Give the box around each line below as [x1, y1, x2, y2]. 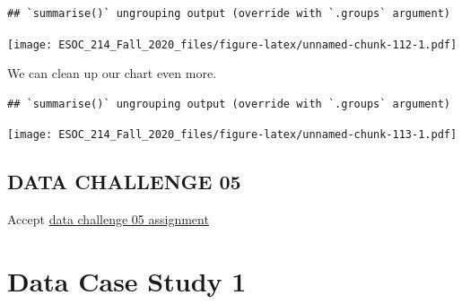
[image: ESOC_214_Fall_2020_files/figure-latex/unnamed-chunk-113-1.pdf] [7, 128, 458, 142]
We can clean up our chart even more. [7, 64, 217, 83]
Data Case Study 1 [7, 263, 247, 300]
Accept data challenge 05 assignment [7, 210, 209, 229]
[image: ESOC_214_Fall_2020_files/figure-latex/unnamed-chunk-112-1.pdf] [7, 38, 458, 51]
